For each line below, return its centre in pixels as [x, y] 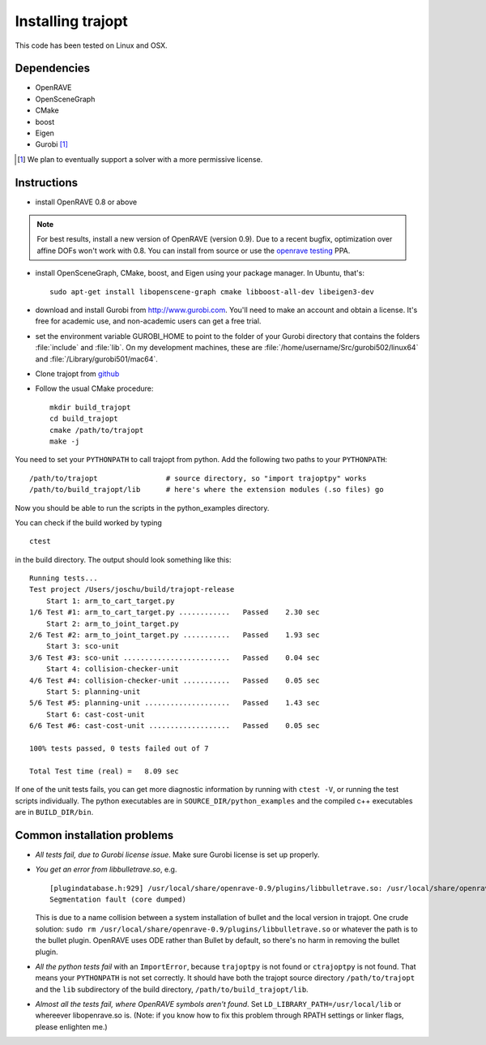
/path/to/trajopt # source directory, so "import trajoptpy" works [198, 478]
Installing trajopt [72, 21]
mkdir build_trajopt [90, 407]
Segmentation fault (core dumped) [118, 899]
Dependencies [53, 69]
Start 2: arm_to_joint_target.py [113, 623]
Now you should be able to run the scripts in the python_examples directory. [142, 508]
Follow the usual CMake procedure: [94, 388]
